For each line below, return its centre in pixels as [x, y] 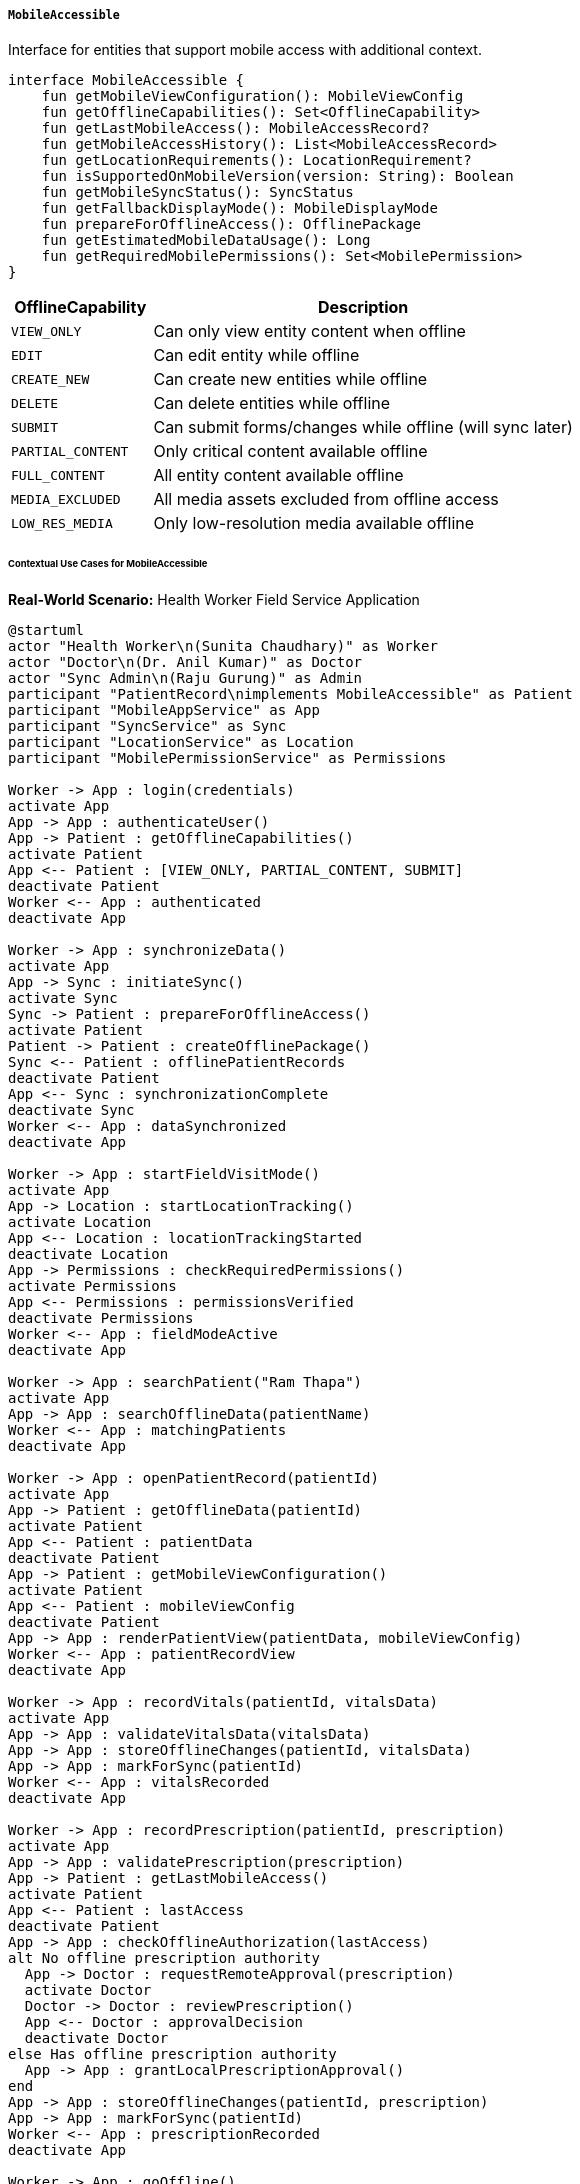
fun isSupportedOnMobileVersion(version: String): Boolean [277, 176]
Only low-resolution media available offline [314, 523]
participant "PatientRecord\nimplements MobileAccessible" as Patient [290, 694]
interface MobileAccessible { [126, 80]
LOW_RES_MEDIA [62, 523]
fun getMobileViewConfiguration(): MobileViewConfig [252, 96]
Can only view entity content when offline [309, 331]
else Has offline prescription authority [172, 2054]
